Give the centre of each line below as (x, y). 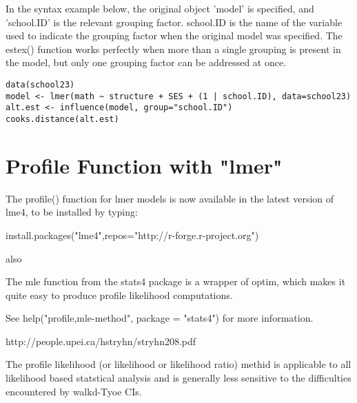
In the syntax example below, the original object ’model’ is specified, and (160, 8)
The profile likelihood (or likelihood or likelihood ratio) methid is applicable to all (178, 364)
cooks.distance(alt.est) (62, 119)
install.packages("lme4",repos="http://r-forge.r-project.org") (132, 235)
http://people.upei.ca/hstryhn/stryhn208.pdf (101, 341)
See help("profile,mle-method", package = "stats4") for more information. (160, 318)
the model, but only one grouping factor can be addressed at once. (146, 62)
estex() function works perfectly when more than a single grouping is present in (173, 49)
